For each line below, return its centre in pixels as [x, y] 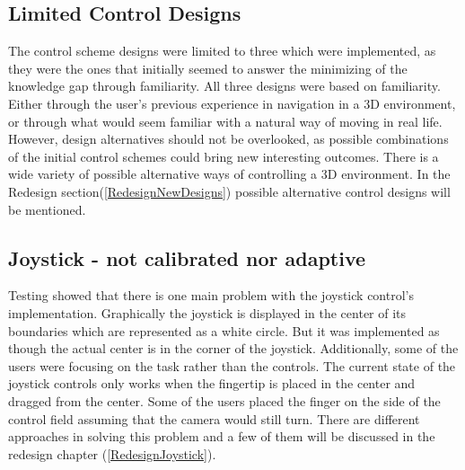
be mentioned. [47, 209]
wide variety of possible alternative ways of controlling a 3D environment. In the [229, 174]
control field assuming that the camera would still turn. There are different [214, 418]
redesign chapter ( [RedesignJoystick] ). [112, 453]
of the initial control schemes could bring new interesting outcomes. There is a [224, 156]
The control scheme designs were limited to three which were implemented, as [222, 51]
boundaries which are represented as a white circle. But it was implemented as [224, 330]
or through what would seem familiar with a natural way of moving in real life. [225, 121]
